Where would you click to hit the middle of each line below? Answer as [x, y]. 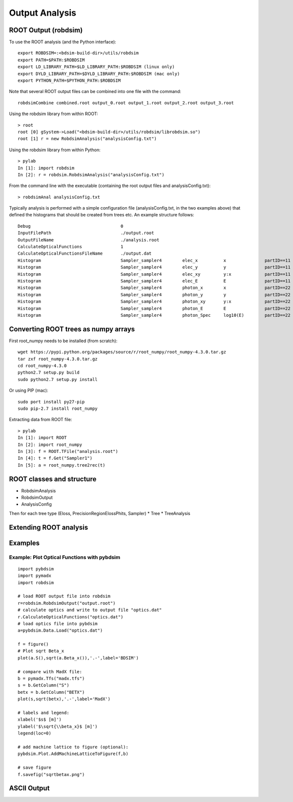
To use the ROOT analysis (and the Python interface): [63, 42]
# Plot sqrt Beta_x [41, 651]
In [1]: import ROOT [42, 438]
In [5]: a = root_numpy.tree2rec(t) [62, 465]
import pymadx [34, 576]
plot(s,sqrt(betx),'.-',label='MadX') [64, 699]
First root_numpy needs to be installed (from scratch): [63, 341]
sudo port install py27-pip [51, 402]
